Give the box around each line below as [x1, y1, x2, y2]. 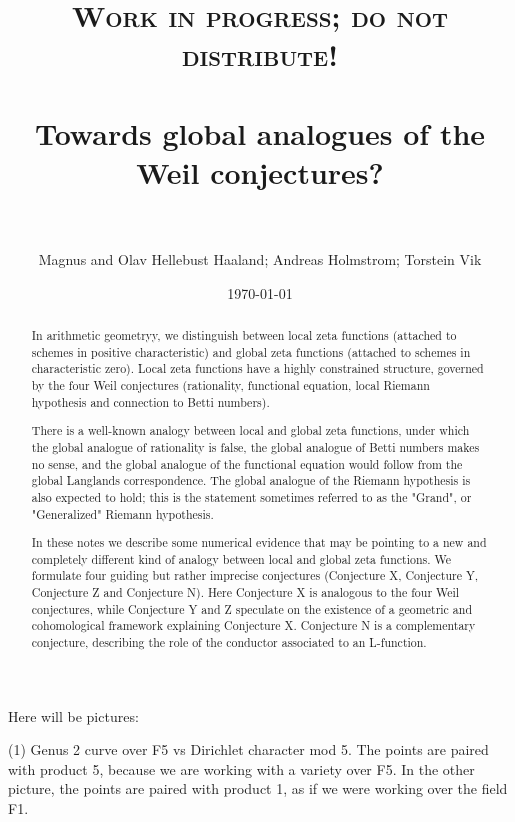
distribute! [181, 34, 339, 75]
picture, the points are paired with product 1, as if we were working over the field [8, 778, 508, 799]
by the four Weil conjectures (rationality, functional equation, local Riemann [31, 377, 430, 394]
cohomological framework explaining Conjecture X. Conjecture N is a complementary [31, 617, 476, 634]
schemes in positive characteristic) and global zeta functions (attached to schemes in [31, 343, 471, 360]
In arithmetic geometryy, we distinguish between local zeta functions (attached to [31, 327, 457, 344]
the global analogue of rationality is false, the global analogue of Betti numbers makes [31, 438, 480, 455]
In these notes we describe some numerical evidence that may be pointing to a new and [31, 534, 487, 551]
